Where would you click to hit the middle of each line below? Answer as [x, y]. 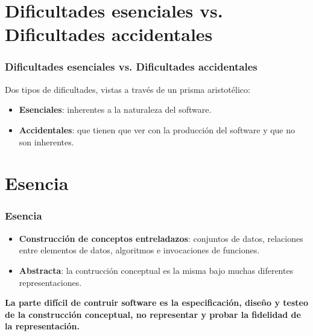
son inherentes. [46, 141]
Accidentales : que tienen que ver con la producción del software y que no [157, 129]
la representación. [43, 326]
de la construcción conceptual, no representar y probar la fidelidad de [153, 314]
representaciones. [50, 282]
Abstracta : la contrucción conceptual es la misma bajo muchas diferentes [156, 270]
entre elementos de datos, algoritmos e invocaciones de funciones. [139, 250]
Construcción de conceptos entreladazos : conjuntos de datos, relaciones [161, 238]
